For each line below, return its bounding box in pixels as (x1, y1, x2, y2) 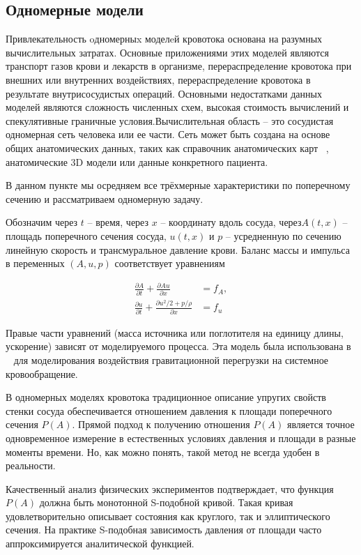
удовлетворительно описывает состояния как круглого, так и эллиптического (6, 508, 330, 523)
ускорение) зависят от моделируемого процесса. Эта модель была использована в (6, 339, 351, 353)
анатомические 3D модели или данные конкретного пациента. (6, 154, 268, 169)
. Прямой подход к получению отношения (72, 417, 250, 432)
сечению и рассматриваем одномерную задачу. (6, 191, 203, 206)
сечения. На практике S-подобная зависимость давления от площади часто (6, 522, 322, 537)
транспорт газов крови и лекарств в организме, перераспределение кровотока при (6, 59, 352, 73)
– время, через (87, 215, 149, 229)
